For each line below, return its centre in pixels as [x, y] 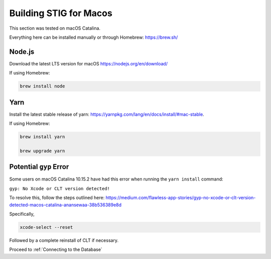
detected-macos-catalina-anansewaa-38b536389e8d [65, 205]
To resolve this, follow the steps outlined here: [57, 198]
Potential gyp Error [39, 167]
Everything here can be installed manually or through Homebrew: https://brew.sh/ [94, 37]
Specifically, [22, 214]
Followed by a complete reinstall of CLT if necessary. [64, 240]
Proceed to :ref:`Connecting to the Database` [56, 249]
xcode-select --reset [46, 227]
